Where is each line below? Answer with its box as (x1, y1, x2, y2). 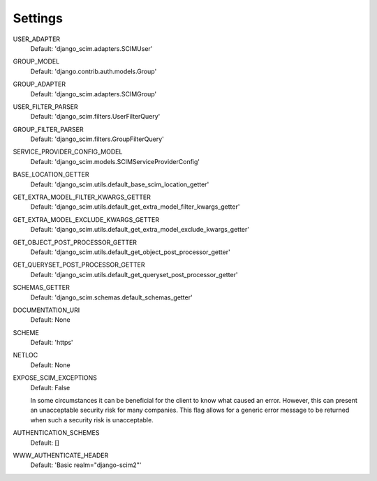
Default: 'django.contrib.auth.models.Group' (30, 67, 157, 75)
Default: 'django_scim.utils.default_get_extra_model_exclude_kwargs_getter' (30, 225, 249, 234)
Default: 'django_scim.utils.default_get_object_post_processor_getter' (30, 248, 230, 256)
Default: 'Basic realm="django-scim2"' (30, 461, 142, 469)
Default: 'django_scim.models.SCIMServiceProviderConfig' (30, 157, 200, 165)
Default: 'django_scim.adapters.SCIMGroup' (30, 89, 157, 98)
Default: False (30, 383, 71, 392)
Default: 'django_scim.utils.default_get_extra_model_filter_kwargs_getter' (30, 202, 240, 211)
